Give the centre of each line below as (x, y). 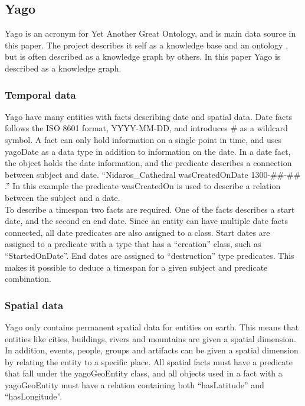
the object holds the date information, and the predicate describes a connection (148, 163)
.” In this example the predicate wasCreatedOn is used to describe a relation (143, 186)
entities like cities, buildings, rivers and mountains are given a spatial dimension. (150, 338)
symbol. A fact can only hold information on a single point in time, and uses (143, 139)
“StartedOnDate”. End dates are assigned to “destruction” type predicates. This (150, 255)
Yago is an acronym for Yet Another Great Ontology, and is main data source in (150, 33)
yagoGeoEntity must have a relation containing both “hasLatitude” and (135, 384)
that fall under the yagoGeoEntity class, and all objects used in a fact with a (144, 373)
